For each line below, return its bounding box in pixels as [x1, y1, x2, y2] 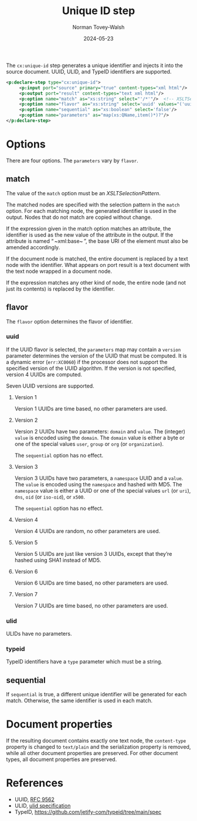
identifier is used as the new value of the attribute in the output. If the [6, 231, 174, 238]
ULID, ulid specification [14, 802, 71, 809]
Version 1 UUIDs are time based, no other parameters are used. [14, 405, 168, 412]
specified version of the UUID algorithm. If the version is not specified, [6, 365, 176, 372]
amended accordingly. [6, 243, 60, 251]
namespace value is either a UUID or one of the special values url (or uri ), [14, 487, 191, 494]
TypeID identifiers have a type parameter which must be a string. [6, 658, 163, 665]
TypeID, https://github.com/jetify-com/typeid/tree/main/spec [14, 809, 162, 816]
